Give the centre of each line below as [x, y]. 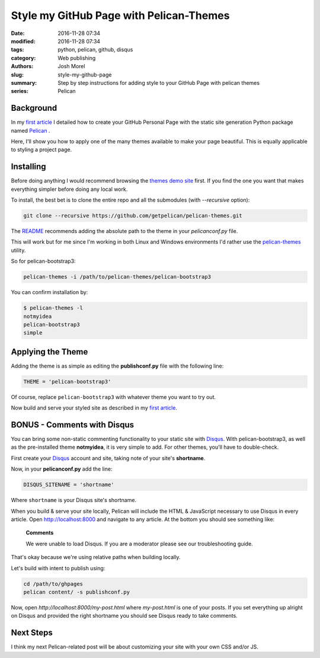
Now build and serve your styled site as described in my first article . [94, 408]
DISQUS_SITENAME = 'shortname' [69, 485]
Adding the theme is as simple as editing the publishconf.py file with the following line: [117, 366]
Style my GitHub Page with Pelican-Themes [120, 15]
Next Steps [32, 633]
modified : [23, 41]
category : [23, 58]
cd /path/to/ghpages [53, 584]
